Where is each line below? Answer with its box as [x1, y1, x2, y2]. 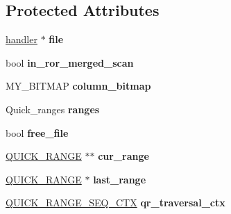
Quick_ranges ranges [6, 101, 100, 116]
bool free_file [6, 125, 69, 140]
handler [6, 32, 37, 47]
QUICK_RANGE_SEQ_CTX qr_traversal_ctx [6, 195, 225, 210]
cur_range [98, 149, 149, 163]
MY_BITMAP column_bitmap [6, 79, 151, 93]
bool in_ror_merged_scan [6, 55, 134, 69]
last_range [93, 172, 146, 186]
